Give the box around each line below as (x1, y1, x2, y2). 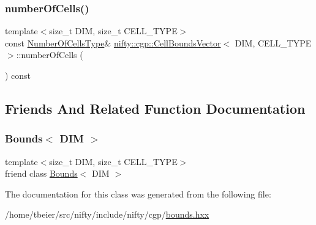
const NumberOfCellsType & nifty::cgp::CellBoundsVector (5, 36, 221, 49)
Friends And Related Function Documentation (5, 98, 306, 117)
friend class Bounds (5, 167, 78, 180)
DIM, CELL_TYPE (235, 36, 312, 49)
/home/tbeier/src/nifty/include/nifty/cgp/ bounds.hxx (5, 208, 209, 221)
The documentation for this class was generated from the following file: (5, 187, 271, 200)
